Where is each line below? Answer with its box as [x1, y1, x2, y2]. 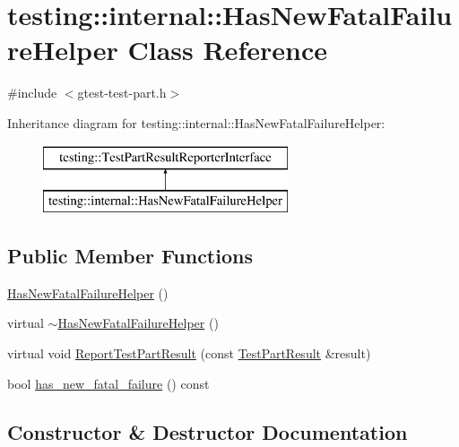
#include [7, 83, 57, 102]
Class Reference [127, 31, 327, 68]
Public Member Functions [7, 242, 253, 270]
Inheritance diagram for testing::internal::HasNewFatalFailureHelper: [7, 113, 385, 132]
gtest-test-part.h [77, 83, 167, 102]
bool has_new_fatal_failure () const [7, 374, 210, 392]
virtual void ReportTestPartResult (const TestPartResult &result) [7, 344, 371, 363]
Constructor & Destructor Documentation [7, 417, 408, 445]
